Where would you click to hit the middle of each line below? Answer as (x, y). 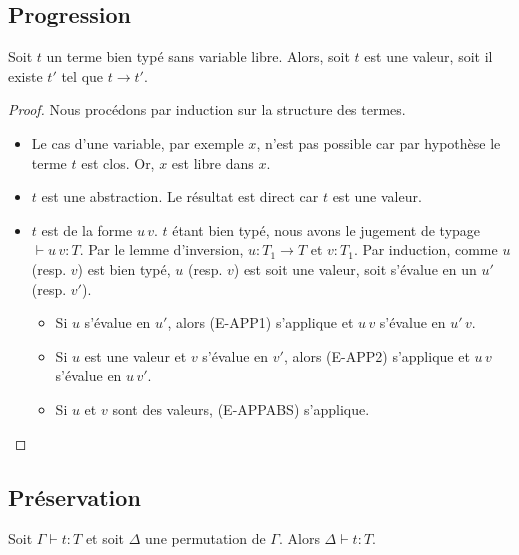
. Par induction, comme (425, 249)
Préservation (74, 496)
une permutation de (205, 538)
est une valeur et (135, 355)
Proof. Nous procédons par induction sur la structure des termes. (207, 109)
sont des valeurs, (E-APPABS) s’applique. (241, 408)
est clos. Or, (118, 162)
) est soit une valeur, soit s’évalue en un (355, 268)
